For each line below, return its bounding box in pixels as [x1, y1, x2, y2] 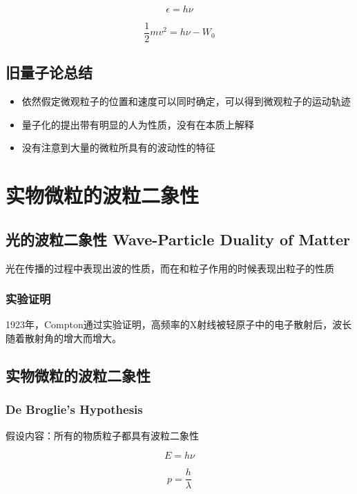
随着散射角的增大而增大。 [6, 331, 122, 345]
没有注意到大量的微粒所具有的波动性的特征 [21, 140, 215, 155]
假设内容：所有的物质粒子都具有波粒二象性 [6, 428, 199, 442]
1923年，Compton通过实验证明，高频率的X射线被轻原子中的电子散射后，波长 [6, 317, 352, 332]
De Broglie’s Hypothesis [6, 401, 143, 418]
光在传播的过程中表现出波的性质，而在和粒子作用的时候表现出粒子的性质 [6, 260, 334, 275]
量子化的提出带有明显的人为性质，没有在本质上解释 [21, 117, 254, 131]
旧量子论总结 [6, 61, 93, 83]
